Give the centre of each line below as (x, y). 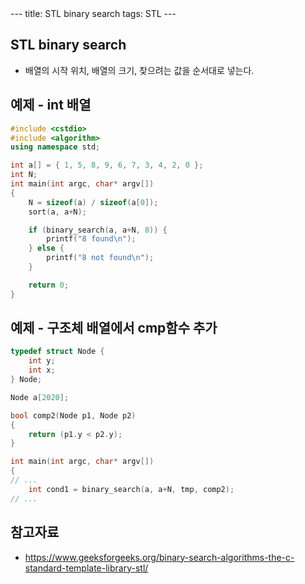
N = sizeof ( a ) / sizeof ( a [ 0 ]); (93, 202)
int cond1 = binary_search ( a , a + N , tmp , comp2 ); (131, 489)
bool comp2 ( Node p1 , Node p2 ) (73, 415)
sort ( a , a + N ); (57, 212)
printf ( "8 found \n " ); (91, 239)
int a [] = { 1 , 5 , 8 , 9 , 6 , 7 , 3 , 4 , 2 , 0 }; (107, 165)
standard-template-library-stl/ (86, 568)
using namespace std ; (55, 147)
